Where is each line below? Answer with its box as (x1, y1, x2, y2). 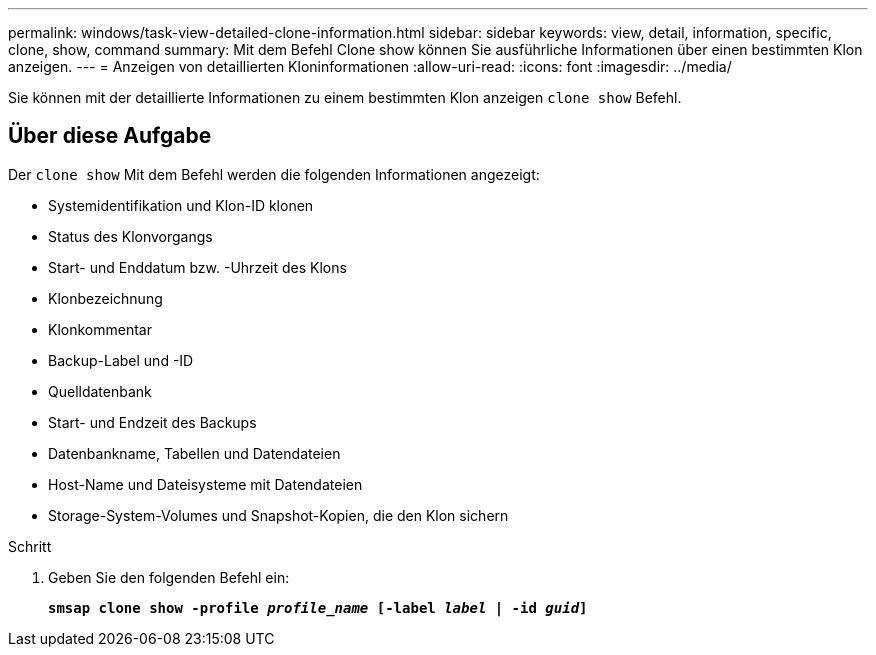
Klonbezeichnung (48, 289, 163, 307)
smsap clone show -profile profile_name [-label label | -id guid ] (48, 599, 588, 616)
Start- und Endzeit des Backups (48, 413, 257, 431)
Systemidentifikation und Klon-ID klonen (48, 196, 314, 214)
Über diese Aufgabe (8, 123, 212, 149)
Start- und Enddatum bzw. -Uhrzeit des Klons (48, 258, 347, 276)
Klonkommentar (48, 320, 152, 338)
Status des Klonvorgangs (48, 227, 213, 245)
